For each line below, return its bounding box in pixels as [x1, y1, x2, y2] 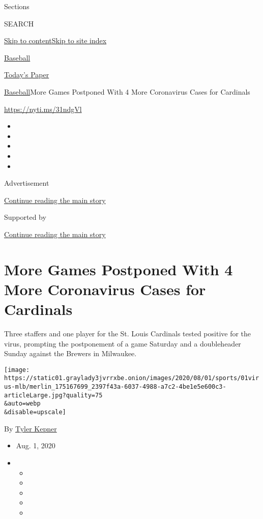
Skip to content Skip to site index [4, 35, 107, 46]
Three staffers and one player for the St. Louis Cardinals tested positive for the [4, 328, 251, 338]
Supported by [4, 212, 46, 222]
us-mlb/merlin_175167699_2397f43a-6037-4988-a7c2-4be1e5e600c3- [4, 383, 226, 391]
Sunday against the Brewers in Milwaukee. [4, 348, 137, 359]
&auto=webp [4, 400, 41, 408]
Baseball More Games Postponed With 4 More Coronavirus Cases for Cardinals [4, 86, 250, 97]
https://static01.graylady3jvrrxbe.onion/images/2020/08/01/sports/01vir [4, 374, 259, 382]
